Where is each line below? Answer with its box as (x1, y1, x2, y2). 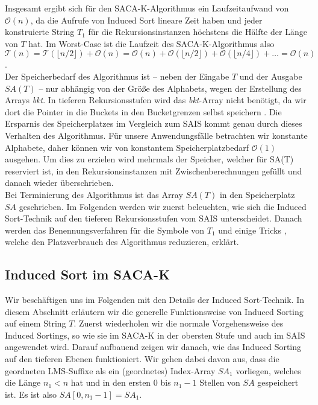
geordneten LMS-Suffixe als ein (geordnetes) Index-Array (5, 364, 216, 377)
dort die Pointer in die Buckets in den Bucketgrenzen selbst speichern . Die (5, 105, 282, 118)
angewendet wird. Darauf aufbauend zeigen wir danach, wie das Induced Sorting (5, 340, 302, 353)
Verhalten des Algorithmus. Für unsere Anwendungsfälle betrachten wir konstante (5, 129, 308, 141)
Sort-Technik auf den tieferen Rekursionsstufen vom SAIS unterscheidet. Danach (5, 212, 302, 225)
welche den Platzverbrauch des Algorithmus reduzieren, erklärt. (5, 235, 239, 248)
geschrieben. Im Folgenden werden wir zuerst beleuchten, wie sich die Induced (19, 200, 307, 212)
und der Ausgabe (239, 69, 302, 82)
